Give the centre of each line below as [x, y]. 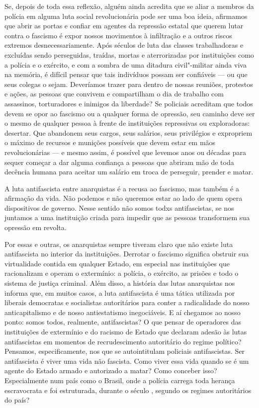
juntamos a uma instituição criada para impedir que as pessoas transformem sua [127, 217]
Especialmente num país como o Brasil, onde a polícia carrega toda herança [120, 380]
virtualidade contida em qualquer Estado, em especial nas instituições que [117, 263]
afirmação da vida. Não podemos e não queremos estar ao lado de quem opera [124, 198]
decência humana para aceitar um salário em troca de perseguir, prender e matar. [129, 172]
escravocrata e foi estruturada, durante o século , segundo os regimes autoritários [128, 390]
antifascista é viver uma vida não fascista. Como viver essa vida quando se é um [127, 361]
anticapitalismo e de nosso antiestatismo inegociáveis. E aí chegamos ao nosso [123, 312]
